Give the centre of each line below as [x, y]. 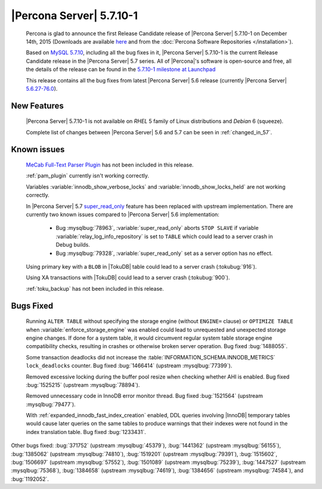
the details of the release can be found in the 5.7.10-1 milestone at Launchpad [121, 69]
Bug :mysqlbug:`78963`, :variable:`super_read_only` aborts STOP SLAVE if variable [157, 228]
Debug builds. [73, 245]
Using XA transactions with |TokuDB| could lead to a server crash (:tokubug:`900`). [128, 278]
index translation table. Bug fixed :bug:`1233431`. [86, 432]
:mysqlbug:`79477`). [51, 404]
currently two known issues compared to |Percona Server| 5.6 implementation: [123, 214]
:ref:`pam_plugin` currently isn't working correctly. [87, 176]
